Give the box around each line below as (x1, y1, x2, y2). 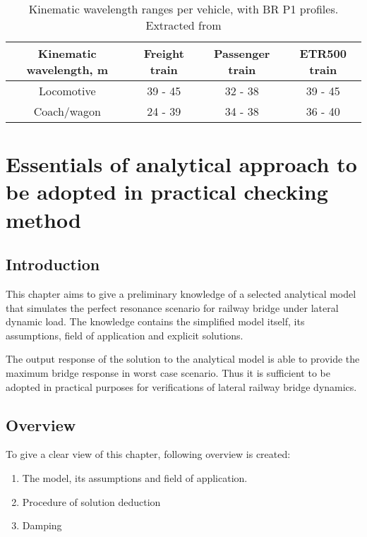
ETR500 (299, 45, 347, 61)
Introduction (6, 253, 100, 275)
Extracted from (145, 17, 222, 33)
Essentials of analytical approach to (6, 150, 357, 179)
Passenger (214, 45, 270, 61)
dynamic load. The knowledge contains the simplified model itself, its (6, 314, 305, 329)
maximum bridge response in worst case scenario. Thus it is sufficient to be (6, 365, 330, 380)
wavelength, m (26, 61, 109, 78)
